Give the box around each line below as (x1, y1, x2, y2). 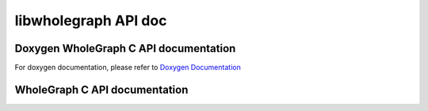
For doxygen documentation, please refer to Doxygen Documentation (14, 63, 241, 72)
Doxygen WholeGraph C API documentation (14, 42, 236, 55)
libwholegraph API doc (14, 12, 167, 29)
